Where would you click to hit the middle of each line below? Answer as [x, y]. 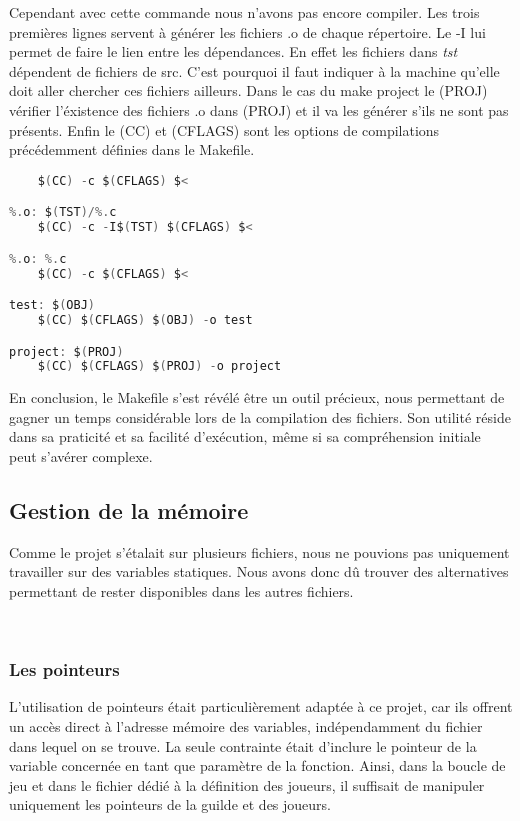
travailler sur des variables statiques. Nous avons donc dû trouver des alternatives [259, 571]
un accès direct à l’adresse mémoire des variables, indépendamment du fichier [246, 726]
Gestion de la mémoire [129, 510]
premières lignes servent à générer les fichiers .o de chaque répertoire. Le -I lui [247, 31]
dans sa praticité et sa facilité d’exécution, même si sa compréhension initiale [245, 436]
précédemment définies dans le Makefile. [132, 149]
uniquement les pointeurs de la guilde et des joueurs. [170, 804]
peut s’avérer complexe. [81, 456]
